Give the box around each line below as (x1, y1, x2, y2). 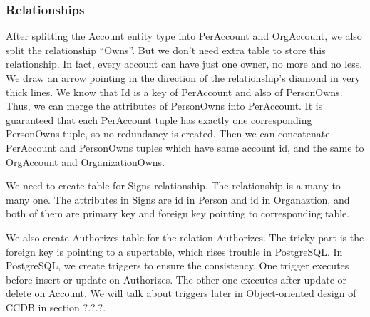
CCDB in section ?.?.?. (6, 299, 106, 314)
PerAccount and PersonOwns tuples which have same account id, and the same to (6, 140, 364, 155)
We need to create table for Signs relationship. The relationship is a (6, 178, 302, 193)
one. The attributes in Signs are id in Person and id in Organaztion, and (33, 192, 350, 207)
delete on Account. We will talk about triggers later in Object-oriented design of (6, 286, 356, 301)
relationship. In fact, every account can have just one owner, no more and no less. (6, 56, 363, 71)
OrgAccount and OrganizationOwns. (6, 154, 165, 169)
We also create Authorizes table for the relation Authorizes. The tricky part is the (6, 229, 364, 244)
